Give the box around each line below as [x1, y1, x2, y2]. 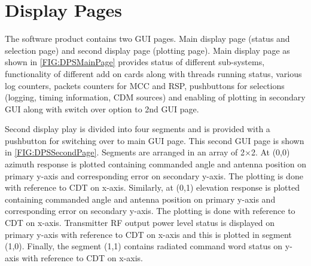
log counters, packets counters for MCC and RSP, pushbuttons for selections [5, 79, 285, 91]
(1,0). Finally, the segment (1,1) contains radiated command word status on [5, 240, 283, 252]
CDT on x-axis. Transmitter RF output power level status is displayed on [5, 216, 275, 229]
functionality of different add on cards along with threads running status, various [5, 67, 302, 80]
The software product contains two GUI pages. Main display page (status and [5, 32, 290, 45]
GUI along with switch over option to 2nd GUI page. [5, 102, 199, 115]
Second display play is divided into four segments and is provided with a [5, 123, 270, 135]
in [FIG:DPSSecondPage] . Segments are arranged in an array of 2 [5, 146, 245, 158]
